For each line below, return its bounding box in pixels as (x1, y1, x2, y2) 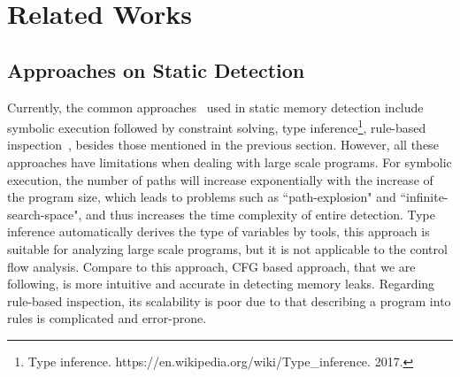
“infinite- (400, 188, 448, 206)
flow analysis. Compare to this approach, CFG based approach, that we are (7, 257, 416, 275)
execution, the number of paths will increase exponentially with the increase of (7, 170, 433, 188)
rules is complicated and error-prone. (7, 309, 207, 327)
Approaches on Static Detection (7, 56, 305, 83)
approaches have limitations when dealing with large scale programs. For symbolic (7, 153, 452, 172)
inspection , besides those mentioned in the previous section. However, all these (7, 135, 439, 154)
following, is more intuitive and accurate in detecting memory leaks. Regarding (7, 274, 435, 293)
